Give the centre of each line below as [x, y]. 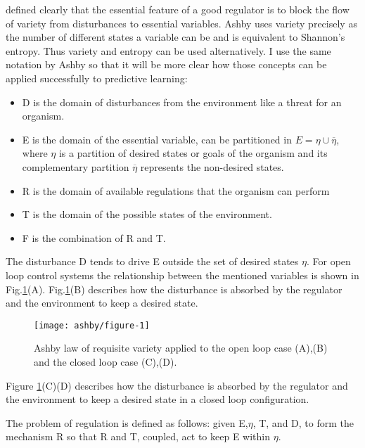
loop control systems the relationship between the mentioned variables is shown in [182, 275]
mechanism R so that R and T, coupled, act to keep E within [138, 436]
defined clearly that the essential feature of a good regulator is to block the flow [178, 9]
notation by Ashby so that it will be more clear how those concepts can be [166, 64]
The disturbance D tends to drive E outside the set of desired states [152, 261]
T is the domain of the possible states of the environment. [147, 214]
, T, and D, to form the [303, 422]
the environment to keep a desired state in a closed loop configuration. [158, 399]
